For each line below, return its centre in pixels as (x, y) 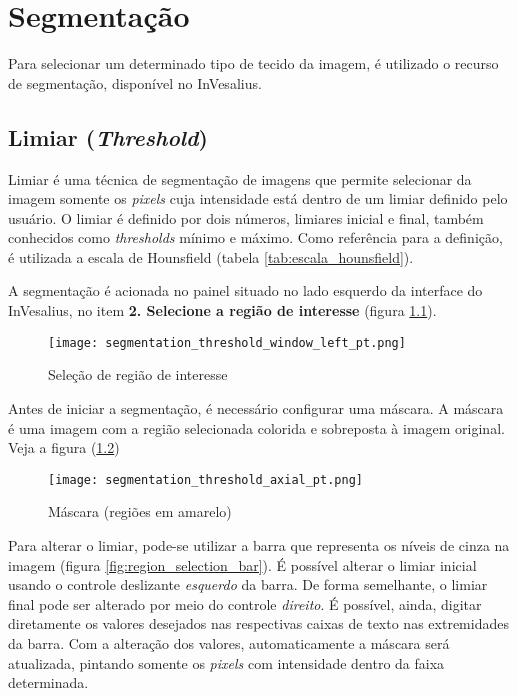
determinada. (48, 682)
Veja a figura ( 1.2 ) (64, 447)
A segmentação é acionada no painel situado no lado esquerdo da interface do (245, 290)
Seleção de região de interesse (138, 374)
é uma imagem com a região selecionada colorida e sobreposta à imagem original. (256, 427)
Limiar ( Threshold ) (108, 136)
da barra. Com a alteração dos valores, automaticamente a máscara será (229, 642)
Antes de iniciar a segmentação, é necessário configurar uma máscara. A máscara (256, 407)
